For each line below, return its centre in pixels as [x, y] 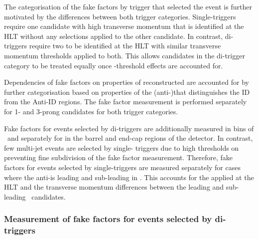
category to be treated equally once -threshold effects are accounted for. [114, 65]
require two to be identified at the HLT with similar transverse [125, 46]
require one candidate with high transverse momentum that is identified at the [124, 26]
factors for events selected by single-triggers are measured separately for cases [122, 167]
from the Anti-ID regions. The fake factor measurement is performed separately [126, 102]
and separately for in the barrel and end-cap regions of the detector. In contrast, [130, 138]
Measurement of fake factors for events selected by [108, 219]
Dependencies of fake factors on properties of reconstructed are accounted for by [127, 82]
